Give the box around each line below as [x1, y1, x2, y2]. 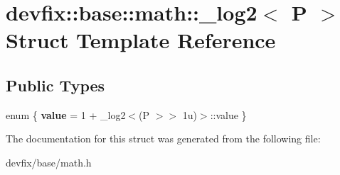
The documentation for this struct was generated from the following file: [6, 131, 321, 146]
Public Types [6, 74, 105, 96]
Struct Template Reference [6, 26, 276, 55]
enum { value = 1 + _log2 [6, 107, 126, 122]
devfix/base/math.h [6, 154, 92, 169]
